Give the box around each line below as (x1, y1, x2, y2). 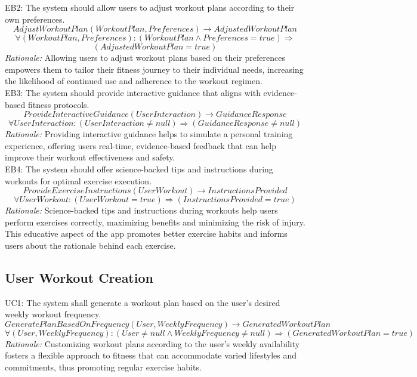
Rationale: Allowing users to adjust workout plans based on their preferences (5, 51, 285, 64)
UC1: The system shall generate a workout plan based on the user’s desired (5, 296, 280, 308)
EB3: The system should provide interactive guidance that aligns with (5, 86, 261, 98)
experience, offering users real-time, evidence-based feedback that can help (5, 139, 276, 152)
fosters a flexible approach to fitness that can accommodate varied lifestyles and (5, 349, 296, 361)
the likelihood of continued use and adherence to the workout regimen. (5, 75, 262, 87)
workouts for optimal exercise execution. (5, 174, 152, 187)
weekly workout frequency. (5, 308, 101, 320)
